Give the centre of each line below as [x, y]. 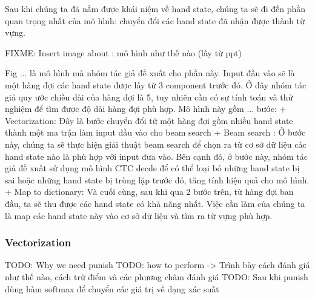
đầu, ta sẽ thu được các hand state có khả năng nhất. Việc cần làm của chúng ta [155, 203]
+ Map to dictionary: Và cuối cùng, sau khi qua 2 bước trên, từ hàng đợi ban [149, 192]
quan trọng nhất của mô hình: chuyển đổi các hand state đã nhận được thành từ [155, 20]
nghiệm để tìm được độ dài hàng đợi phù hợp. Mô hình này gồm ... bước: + [146, 109]
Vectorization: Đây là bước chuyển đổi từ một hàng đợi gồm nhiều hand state [149, 120]
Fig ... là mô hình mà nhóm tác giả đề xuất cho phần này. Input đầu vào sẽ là [150, 73]
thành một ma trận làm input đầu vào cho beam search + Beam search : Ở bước [155, 132]
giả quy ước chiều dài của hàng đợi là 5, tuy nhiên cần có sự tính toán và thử [149, 97]
